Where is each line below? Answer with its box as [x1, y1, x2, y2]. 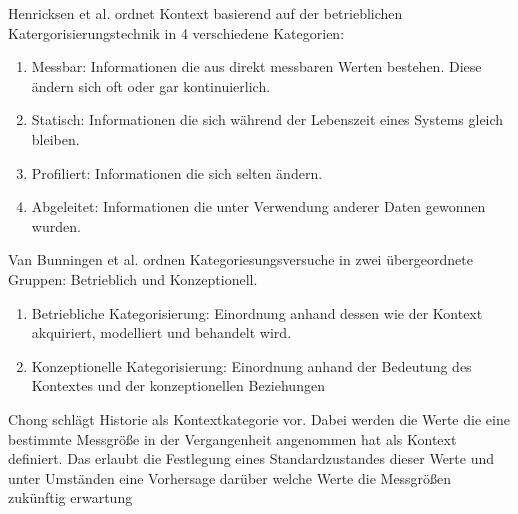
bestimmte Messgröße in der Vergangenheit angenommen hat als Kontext [8, 428, 457, 449]
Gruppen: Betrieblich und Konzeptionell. [8, 268, 258, 289]
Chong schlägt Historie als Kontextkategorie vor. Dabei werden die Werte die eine [8, 408, 510, 429]
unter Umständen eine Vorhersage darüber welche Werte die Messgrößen [8, 467, 452, 488]
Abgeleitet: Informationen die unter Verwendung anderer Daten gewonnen [31, 196, 486, 217]
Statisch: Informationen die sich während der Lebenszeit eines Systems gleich [31, 109, 504, 130]
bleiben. [31, 128, 80, 149]
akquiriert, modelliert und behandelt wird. [31, 322, 292, 343]
